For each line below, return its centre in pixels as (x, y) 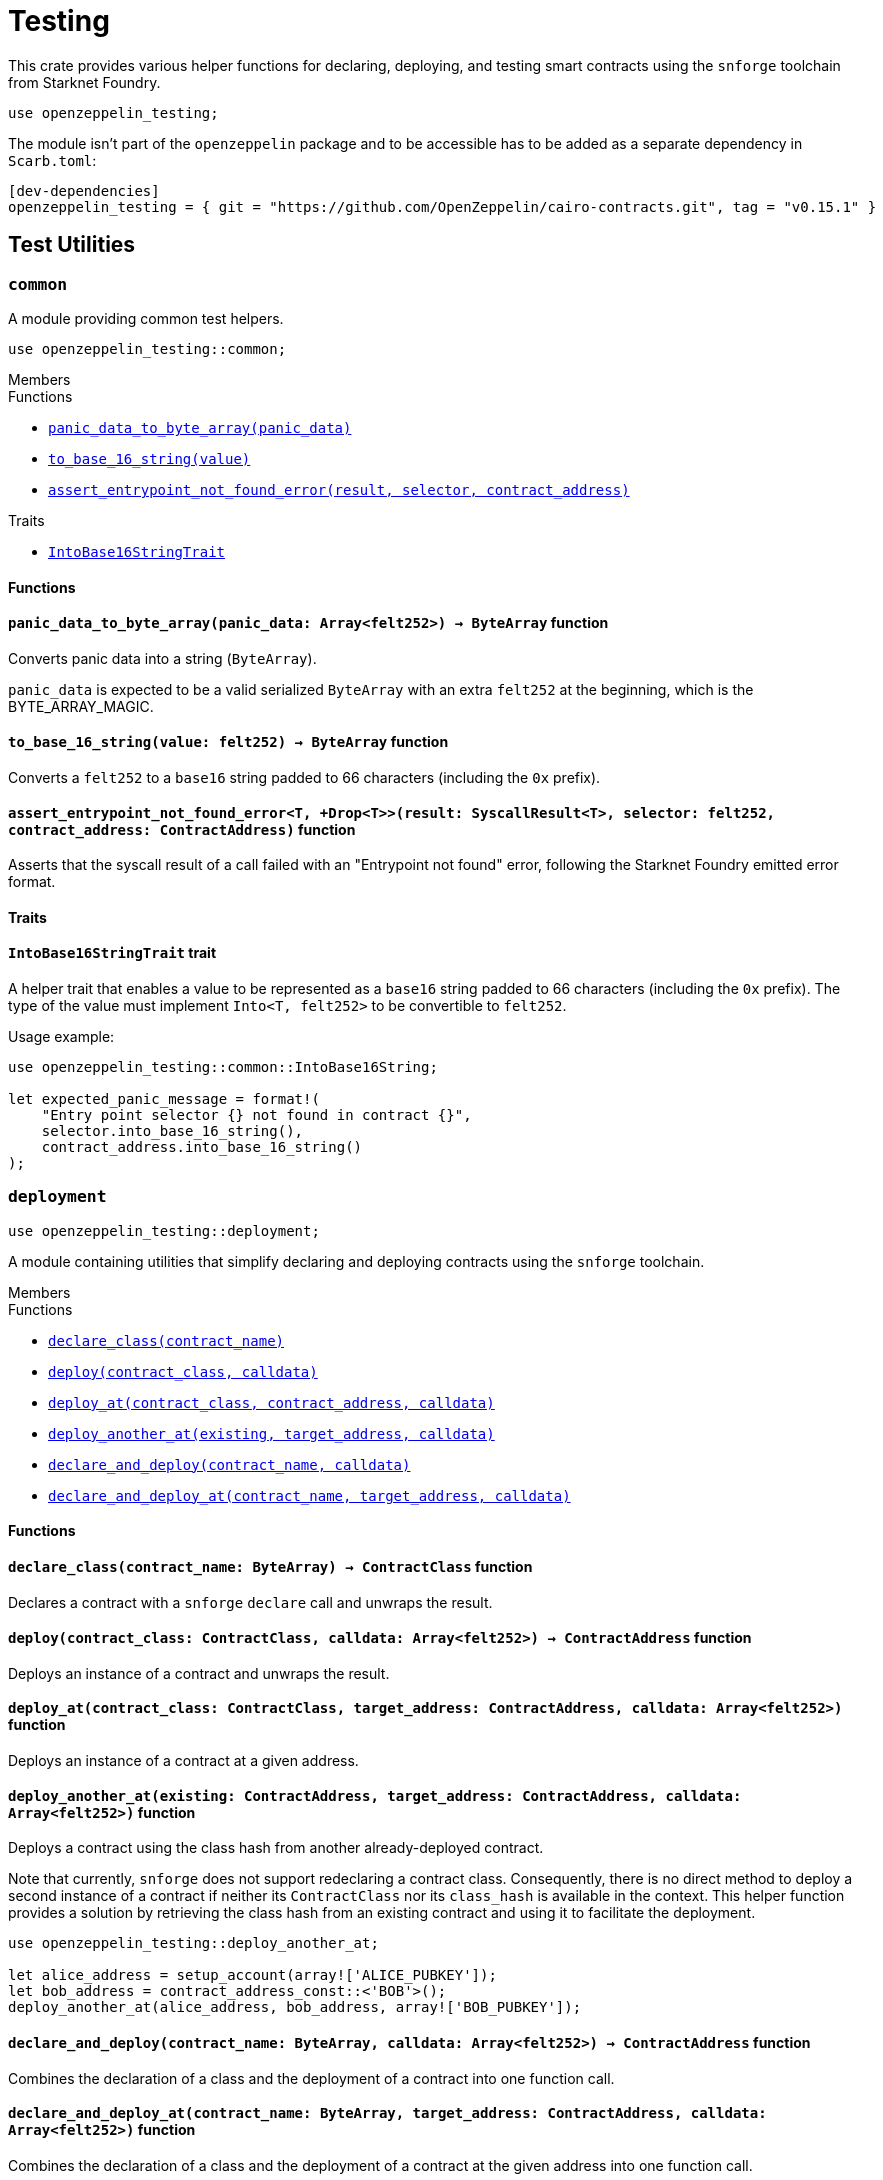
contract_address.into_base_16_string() (202, 1147)
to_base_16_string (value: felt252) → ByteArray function (228, 742)
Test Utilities (72, 245)
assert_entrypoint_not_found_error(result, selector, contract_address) (339, 489)
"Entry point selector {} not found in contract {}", (256, 1115)
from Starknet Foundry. (84, 82)
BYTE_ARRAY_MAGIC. (81, 706)
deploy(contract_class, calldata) (183, 1371)
